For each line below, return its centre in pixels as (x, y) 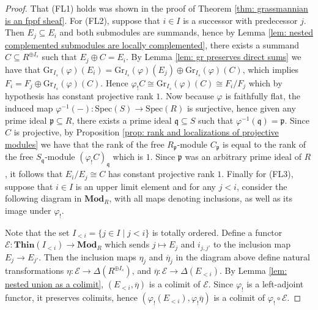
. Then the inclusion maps (87, 256)
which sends (127, 244)
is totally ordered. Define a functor (217, 232)
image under (28, 210)
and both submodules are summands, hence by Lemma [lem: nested (186, 32)
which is (128, 157)
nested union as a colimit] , (54, 284)
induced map (29, 108)
